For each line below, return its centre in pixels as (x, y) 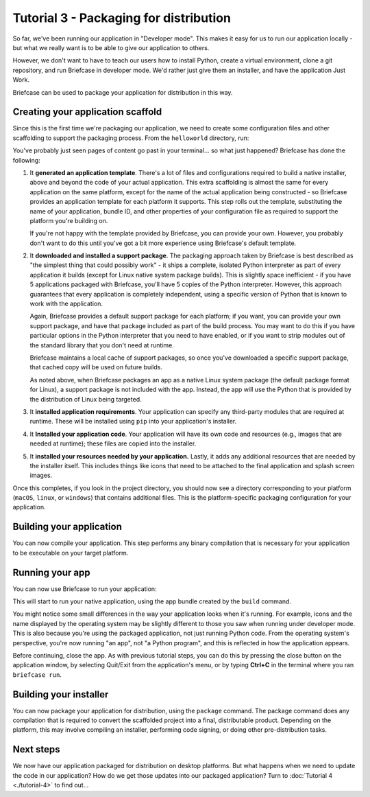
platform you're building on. (69, 220)
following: (26, 160)
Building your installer (61, 694)
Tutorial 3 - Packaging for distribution (122, 18)
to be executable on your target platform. (71, 553)
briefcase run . (37, 674)
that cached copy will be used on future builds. (96, 367)
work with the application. (66, 304)
